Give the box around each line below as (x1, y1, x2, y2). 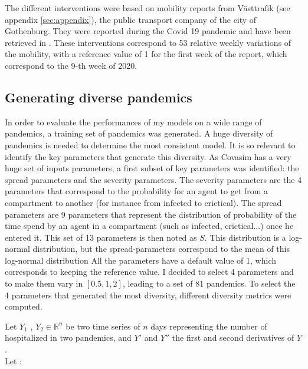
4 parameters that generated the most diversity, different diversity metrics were (5, 288, 291, 301)
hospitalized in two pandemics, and (5, 331, 132, 344)
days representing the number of (150, 320, 267, 332)
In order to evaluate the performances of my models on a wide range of (5, 115, 262, 128)
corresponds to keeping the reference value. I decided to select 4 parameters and (5, 265, 294, 278)
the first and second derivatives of (172, 331, 294, 344)
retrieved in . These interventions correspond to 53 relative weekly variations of (5, 36, 291, 48)
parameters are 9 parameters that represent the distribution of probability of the (5, 208, 297, 220)
